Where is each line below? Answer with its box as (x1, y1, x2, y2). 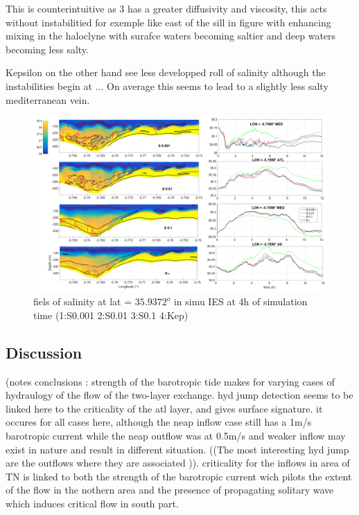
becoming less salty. (6, 42, 89, 56)
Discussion (6, 341, 82, 363)
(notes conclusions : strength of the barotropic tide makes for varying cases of (6, 374, 335, 388)
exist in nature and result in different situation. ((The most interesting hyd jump (6, 442, 349, 456)
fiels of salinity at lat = (33, 294, 132, 309)
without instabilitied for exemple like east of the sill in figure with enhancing (6, 15, 331, 29)
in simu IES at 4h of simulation (173, 294, 308, 309)
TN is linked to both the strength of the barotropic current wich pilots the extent (6, 469, 352, 483)
